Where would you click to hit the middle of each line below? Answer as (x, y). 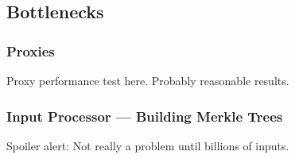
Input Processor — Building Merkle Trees (145, 116)
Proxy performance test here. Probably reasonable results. (148, 80)
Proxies (31, 50)
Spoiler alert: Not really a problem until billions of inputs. (148, 145)
